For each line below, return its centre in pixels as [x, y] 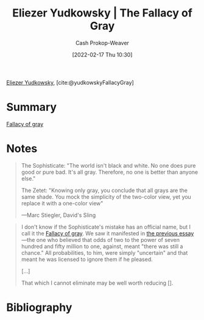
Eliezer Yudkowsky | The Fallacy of [102, 13]
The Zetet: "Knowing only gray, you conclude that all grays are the [104, 190]
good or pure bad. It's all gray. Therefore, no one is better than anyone [110, 172]
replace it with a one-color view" [62, 203]
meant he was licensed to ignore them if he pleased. [87, 259]
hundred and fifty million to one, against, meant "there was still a [102, 246]
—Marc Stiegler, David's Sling [58, 215]
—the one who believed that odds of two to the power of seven [100, 240]
